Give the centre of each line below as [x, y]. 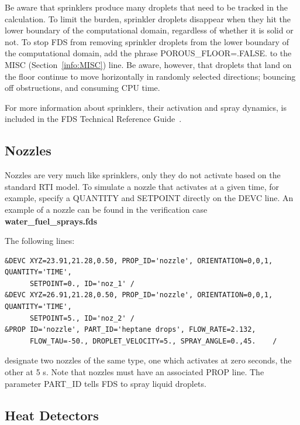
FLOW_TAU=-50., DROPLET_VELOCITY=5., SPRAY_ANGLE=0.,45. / [153, 341]
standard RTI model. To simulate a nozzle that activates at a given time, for [142, 186]
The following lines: [40, 241]
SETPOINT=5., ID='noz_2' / [82, 318]
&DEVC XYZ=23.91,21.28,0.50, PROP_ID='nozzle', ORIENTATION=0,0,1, [139, 261]
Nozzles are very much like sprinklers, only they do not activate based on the [143, 175]
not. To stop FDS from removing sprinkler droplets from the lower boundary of [147, 41]
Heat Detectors [52, 415]
